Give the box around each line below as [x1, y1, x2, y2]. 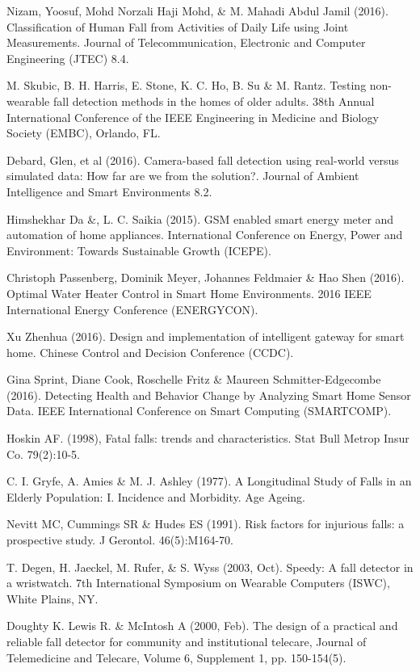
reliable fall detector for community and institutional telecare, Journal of [6, 633, 367, 649]
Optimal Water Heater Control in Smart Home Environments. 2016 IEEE [6, 284, 372, 301]
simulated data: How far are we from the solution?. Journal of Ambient [6, 167, 359, 184]
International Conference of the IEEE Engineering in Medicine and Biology [6, 108, 379, 125]
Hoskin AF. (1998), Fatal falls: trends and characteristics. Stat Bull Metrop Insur [6, 430, 409, 447]
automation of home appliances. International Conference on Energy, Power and [6, 226, 403, 243]
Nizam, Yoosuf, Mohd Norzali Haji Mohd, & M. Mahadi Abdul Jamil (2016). [6, 2, 388, 19]
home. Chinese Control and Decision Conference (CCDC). [6, 343, 294, 360]
